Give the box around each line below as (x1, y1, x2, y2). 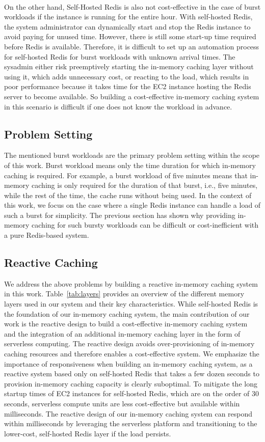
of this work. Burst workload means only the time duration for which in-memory (4, 159, 256, 170)
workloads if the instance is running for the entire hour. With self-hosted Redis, (4, 11, 253, 22)
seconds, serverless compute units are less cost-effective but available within (4, 398, 240, 408)
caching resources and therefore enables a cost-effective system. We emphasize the (4, 348, 259, 359)
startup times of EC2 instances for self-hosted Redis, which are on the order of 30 (4, 388, 259, 399)
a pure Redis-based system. (4, 230, 89, 240)
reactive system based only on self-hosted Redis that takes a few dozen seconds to (4, 368, 259, 379)
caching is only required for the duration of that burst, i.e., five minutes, (32, 180, 258, 190)
